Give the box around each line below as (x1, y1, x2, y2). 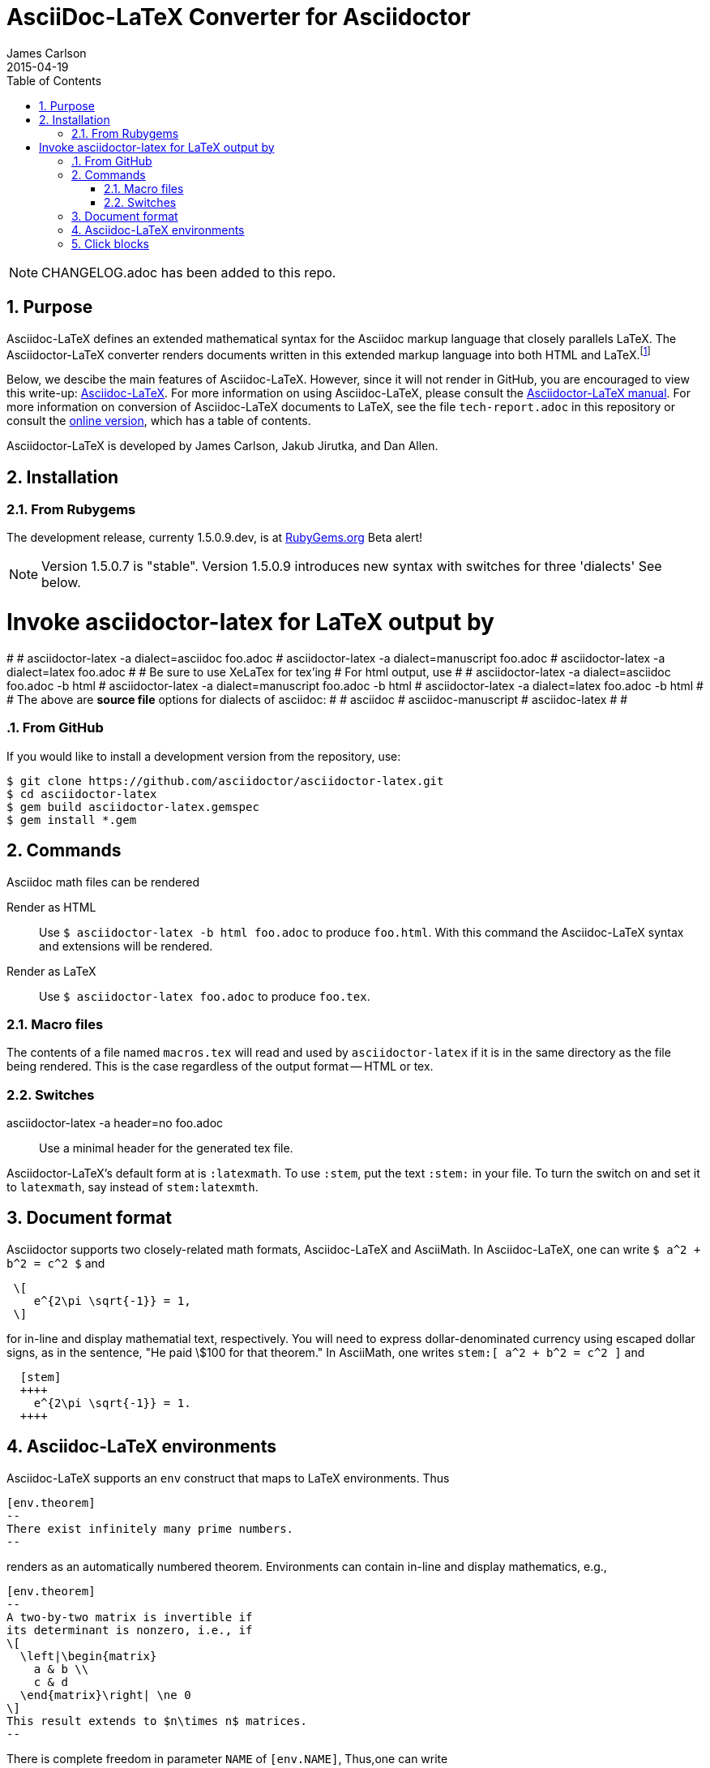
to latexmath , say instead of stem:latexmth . (6, 1180, 259, 1195)
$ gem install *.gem (6, 813, 137, 826)
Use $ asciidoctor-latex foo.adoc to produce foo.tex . (39, 989, 370, 1003)
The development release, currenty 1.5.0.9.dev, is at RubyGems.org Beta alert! (6, 530, 423, 545)
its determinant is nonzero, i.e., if (6, 1623, 253, 1637)
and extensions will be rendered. (39, 938, 213, 953)
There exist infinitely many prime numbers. (6, 1521, 294, 1535)
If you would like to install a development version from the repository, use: (6, 749, 401, 763)
